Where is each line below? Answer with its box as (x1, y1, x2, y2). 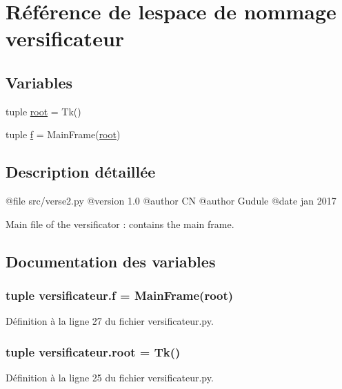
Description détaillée (6, 161, 156, 182)
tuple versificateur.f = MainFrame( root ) (6, 287, 234, 304)
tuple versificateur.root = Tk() (6, 343, 181, 360)
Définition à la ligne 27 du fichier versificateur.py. (6, 314, 214, 328)
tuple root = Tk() (6, 104, 81, 118)
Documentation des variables (6, 250, 216, 272)
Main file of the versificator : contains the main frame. (6, 216, 234, 231)
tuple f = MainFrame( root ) (6, 127, 121, 142)
